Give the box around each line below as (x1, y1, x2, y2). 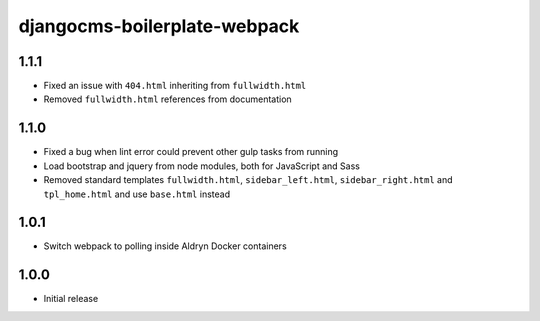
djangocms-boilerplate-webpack (18, 15, 300, 37)
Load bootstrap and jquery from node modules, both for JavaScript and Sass (43, 160, 360, 172)
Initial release (43, 293, 99, 305)
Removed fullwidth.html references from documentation (43, 93, 292, 105)
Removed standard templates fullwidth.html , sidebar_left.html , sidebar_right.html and (43, 174, 454, 186)
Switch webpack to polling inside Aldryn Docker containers (43, 240, 287, 252)
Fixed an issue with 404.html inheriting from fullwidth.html (43, 80, 307, 92)
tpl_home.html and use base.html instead (43, 188, 230, 200)
